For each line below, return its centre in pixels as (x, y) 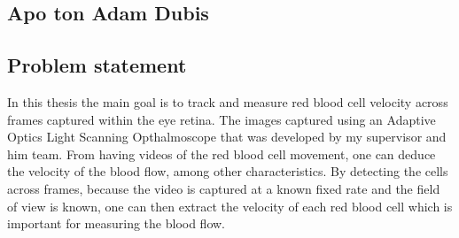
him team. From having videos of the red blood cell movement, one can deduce (222, 154)
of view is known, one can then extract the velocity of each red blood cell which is (230, 206)
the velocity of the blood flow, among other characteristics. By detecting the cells (228, 171)
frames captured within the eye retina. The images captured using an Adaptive (222, 119)
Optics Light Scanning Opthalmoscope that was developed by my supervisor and (227, 137)
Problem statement (97, 65)
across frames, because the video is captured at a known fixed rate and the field (224, 188)
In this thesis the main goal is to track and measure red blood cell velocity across (228, 101)
